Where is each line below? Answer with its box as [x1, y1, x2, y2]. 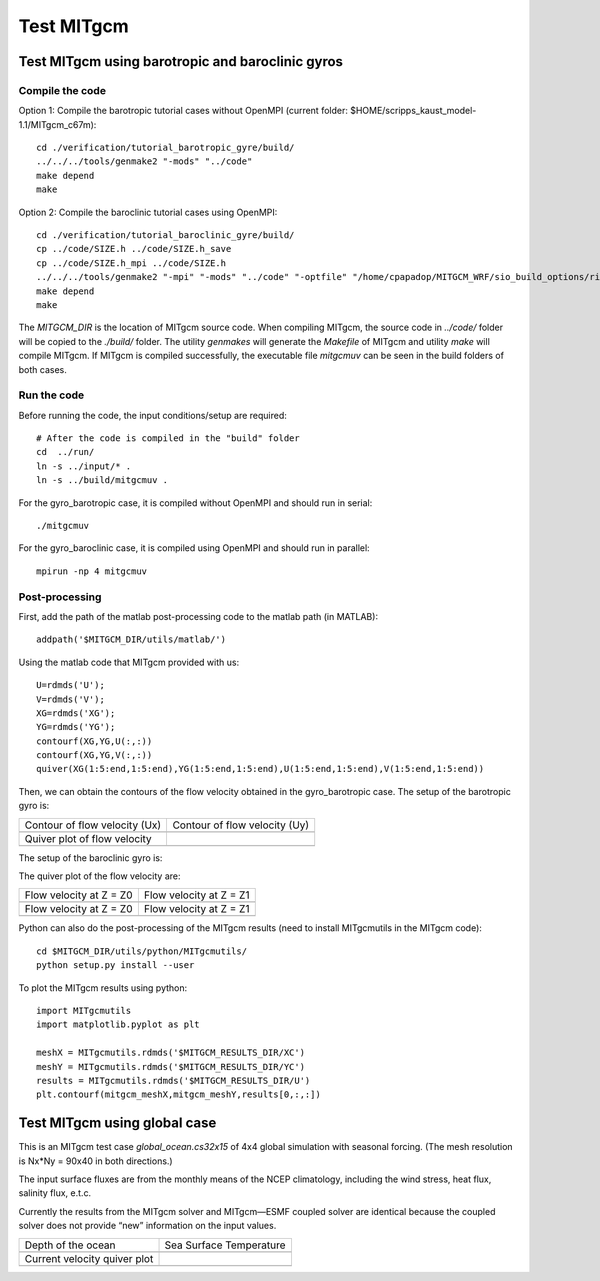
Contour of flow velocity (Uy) [172, 818, 310, 832]
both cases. [18, 363, 67, 375]
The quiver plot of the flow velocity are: [18, 870, 181, 882]
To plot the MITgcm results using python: [18, 981, 188, 994]
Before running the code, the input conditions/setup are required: [18, 409, 287, 421]
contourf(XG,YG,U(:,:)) [36, 735, 153, 747]
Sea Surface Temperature [164, 1238, 286, 1252]
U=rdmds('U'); [36, 680, 105, 691]
